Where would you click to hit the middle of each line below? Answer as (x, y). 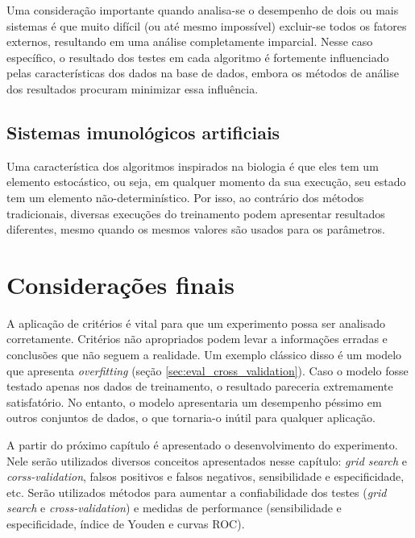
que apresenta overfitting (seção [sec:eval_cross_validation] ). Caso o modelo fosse (207, 370)
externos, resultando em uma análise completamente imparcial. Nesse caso (190, 41)
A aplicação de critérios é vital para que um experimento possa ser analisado (196, 323)
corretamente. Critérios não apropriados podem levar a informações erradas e (197, 339)
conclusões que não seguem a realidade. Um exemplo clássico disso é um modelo (204, 355)
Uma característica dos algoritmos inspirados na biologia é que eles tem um (193, 166)
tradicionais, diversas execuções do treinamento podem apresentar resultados (196, 213)
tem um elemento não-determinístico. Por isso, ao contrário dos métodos (185, 197)
